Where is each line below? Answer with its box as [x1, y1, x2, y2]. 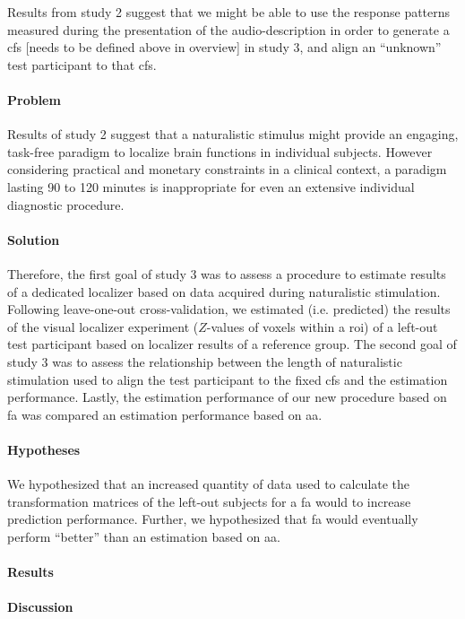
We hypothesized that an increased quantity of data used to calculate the [7, 475, 410, 493]
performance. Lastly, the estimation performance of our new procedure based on [7, 388, 447, 406]
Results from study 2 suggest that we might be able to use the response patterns [7, 3, 451, 21]
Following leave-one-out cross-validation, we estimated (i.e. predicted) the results [7, 300, 451, 318]
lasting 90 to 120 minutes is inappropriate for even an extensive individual [7, 177, 415, 196]
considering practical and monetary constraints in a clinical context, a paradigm [7, 160, 447, 179]
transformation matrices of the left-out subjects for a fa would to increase [7, 492, 411, 510]
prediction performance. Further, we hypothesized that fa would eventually [7, 510, 418, 528]
